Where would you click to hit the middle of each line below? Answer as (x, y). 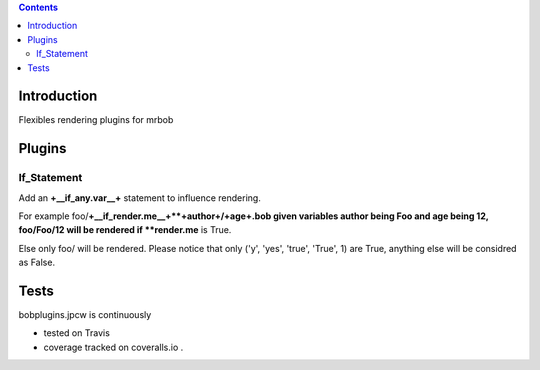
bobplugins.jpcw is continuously (85, 315)
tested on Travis (76, 333)
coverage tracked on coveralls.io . (113, 347)
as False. (36, 262)
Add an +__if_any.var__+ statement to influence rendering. (140, 197)
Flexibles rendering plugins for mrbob (96, 120)
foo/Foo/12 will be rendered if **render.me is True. (125, 230)
